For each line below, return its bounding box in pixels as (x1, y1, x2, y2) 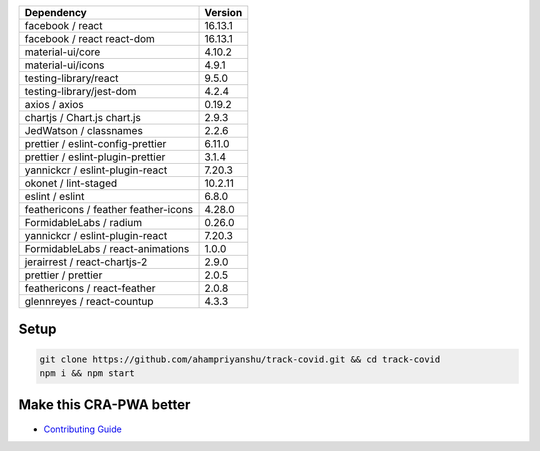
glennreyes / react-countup (24, 295, 154, 308)
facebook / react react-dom (24, 32, 155, 45)
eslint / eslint (24, 190, 85, 203)
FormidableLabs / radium (24, 216, 143, 229)
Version (204, 6, 243, 19)
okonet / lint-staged (24, 176, 118, 190)
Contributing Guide (43, 423, 122, 435)
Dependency (24, 6, 87, 19)
